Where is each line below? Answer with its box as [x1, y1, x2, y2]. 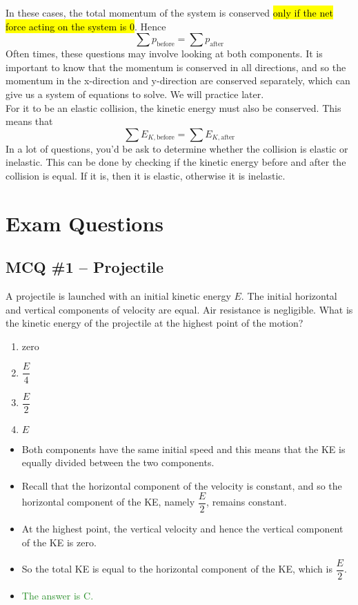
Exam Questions [6, 209, 164, 237]
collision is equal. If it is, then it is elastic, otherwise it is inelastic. [6, 168, 286, 182]
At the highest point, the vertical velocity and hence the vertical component [21, 521, 344, 536]
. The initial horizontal [241, 289, 337, 303]
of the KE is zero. [21, 535, 97, 550]
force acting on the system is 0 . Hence [6, 19, 166, 33]
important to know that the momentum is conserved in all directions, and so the [6, 59, 346, 74]
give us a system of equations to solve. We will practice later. [6, 86, 264, 101]
